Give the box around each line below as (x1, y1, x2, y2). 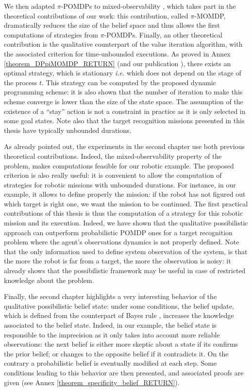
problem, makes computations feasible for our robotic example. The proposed (4, 160, 234, 170)
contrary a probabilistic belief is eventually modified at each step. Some (4, 358, 217, 368)
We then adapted (4, 1, 55, 11)
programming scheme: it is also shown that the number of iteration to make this (4, 87, 243, 97)
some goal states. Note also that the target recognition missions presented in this (4, 115, 245, 126)
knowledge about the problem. (4, 275, 94, 285)
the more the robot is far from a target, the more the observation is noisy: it (4, 256, 231, 266)
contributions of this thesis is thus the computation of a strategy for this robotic (4, 208, 243, 218)
